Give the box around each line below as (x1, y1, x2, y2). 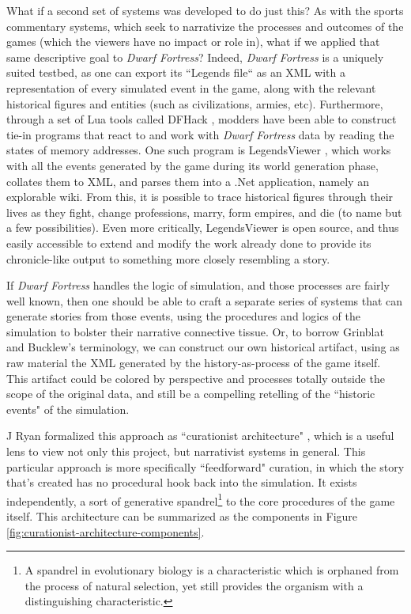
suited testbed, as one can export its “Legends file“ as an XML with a (6, 64, 346, 81)
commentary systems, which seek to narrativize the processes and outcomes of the (6, 17, 404, 34)
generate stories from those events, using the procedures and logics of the (6, 308, 360, 324)
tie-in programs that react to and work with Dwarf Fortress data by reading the (6, 126, 394, 142)
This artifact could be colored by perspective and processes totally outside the (6, 370, 385, 386)
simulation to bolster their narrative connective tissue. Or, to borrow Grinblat (6, 323, 384, 339)
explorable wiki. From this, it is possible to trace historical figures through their (6, 188, 394, 205)
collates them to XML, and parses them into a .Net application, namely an (6, 172, 369, 189)
